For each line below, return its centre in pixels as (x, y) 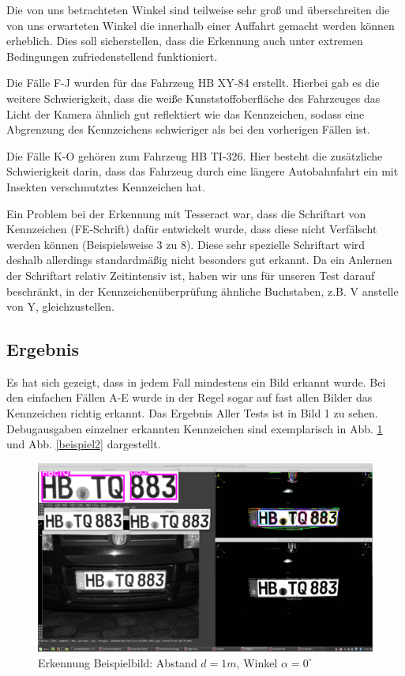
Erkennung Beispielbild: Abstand (118, 662)
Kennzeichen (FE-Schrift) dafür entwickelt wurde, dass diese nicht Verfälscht (192, 229)
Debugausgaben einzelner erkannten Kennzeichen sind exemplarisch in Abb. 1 (195, 428)
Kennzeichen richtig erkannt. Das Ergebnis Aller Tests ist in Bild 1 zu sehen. (192, 413)
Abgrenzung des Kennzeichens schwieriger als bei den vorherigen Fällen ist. (188, 129)
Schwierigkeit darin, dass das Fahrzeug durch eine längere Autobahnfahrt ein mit (202, 171)
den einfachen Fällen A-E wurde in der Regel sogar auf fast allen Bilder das (189, 397)
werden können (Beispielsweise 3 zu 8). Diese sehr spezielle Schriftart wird (186, 244)
